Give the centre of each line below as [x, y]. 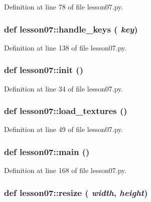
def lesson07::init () [44, 70]
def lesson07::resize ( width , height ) [76, 192]
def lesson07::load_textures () [66, 111]
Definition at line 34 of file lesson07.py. [64, 88]
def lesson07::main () [47, 151]
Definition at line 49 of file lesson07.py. [64, 129]
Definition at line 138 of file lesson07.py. [65, 47]
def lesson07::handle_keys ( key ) [71, 29]
